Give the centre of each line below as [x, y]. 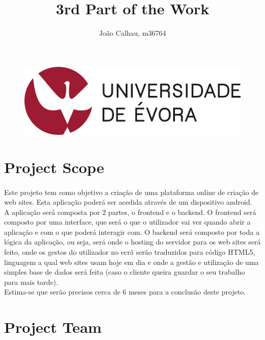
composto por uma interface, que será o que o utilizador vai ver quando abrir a [127, 222]
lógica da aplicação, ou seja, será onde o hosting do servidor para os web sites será [132, 242]
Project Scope [54, 167]
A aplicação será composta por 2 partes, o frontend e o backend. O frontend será [130, 212]
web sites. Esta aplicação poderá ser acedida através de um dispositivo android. [128, 202]
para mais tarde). [31, 282]
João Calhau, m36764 [132, 33]
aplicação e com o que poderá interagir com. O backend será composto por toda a [132, 232]
